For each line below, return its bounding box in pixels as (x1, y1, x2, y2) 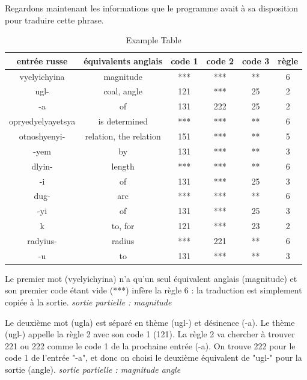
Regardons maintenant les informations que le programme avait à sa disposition (5, 2, 299, 14)
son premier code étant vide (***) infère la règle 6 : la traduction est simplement (5, 284, 302, 296)
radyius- (27, 234, 57, 247)
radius (111, 234, 135, 247)
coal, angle (103, 85, 142, 97)
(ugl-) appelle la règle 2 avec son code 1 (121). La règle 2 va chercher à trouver (5, 328, 295, 340)
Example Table (126, 34, 181, 46)
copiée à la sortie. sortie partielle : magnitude (5, 296, 172, 308)
